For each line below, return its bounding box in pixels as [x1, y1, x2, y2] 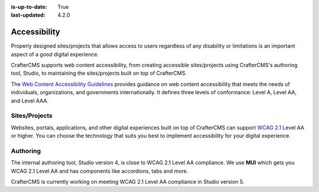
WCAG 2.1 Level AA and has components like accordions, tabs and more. [11, 167, 188, 174]
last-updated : [11, 12, 45, 19]
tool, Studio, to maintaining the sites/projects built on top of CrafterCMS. [11, 69, 187, 77]
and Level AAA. [11, 97, 48, 104]
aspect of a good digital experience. [11, 51, 99, 58]
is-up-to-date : [11, 4, 47, 10]
